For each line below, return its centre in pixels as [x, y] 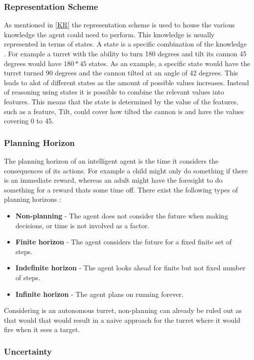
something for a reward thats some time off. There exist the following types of [121, 189]
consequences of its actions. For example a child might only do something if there [126, 170]
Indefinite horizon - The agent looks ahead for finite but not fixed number [130, 268]
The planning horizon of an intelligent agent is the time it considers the [111, 160]
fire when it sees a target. [42, 329]
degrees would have [33, 63]
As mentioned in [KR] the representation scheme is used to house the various [119, 25]
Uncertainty [28, 351]
